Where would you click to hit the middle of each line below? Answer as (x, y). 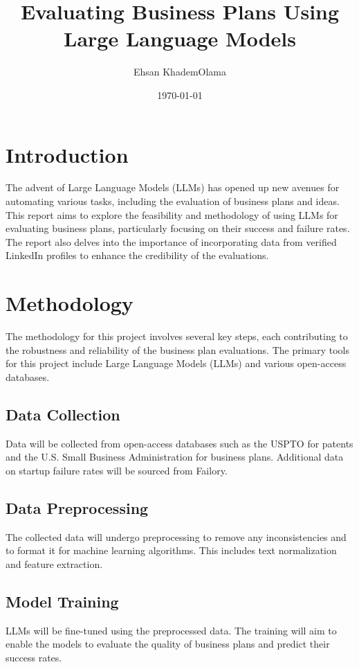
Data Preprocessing (77, 507)
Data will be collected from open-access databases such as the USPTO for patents (179, 443)
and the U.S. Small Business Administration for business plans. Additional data (175, 457)
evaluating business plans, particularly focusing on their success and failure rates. (178, 228)
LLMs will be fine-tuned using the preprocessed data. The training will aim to (171, 630)
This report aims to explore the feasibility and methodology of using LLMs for (172, 214)
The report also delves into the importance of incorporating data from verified (171, 241)
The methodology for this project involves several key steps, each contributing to (177, 336)
